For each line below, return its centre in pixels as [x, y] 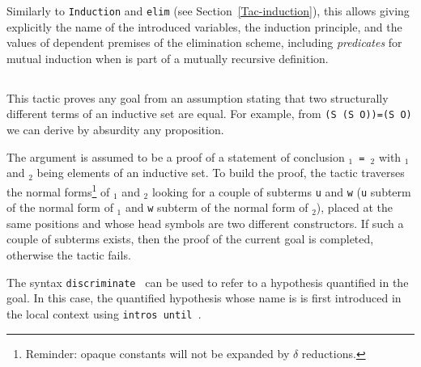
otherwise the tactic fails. [69, 255]
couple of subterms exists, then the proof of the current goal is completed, [190, 239]
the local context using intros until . [104, 313]
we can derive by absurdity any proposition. [115, 130]
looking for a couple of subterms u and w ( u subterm [281, 191]
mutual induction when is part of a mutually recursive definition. [168, 58]
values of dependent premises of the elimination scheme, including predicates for [204, 42]
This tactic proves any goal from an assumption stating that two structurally [198, 97]
